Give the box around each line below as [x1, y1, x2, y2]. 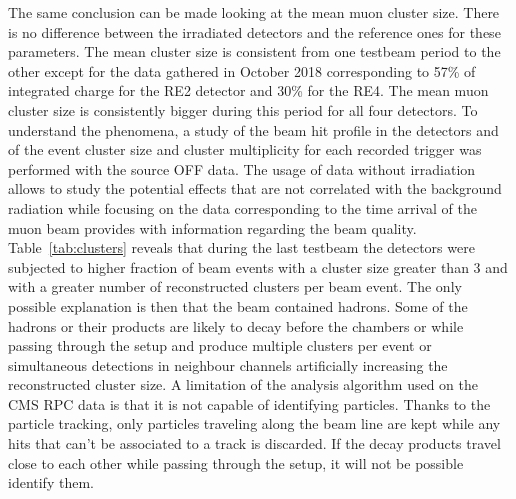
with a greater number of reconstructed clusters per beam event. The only [8, 276, 462, 297]
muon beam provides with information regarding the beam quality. [8, 217, 417, 238]
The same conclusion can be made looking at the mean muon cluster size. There [8, 2, 500, 22]
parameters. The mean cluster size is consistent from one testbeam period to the [8, 41, 501, 62]
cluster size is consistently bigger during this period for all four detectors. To [8, 99, 478, 120]
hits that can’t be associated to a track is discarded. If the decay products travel [8, 433, 501, 454]
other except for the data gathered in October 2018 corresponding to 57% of [8, 60, 476, 81]
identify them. [8, 472, 94, 493]
